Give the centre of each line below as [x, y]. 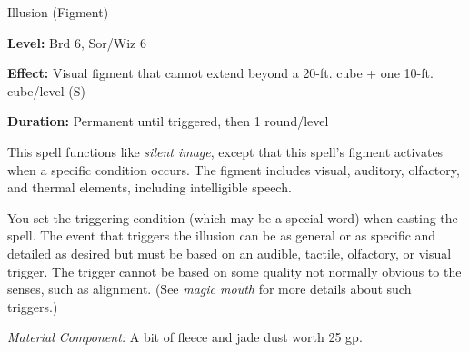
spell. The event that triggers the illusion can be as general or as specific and [222, 235]
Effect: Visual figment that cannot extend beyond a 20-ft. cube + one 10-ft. [220, 73]
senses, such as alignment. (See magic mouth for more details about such [210, 289]
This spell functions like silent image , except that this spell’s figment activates [225, 151]
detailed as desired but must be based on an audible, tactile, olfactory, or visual [230, 253]
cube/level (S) [46, 90]
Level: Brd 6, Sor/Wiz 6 [77, 42]
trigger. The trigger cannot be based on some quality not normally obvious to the [234, 271]
